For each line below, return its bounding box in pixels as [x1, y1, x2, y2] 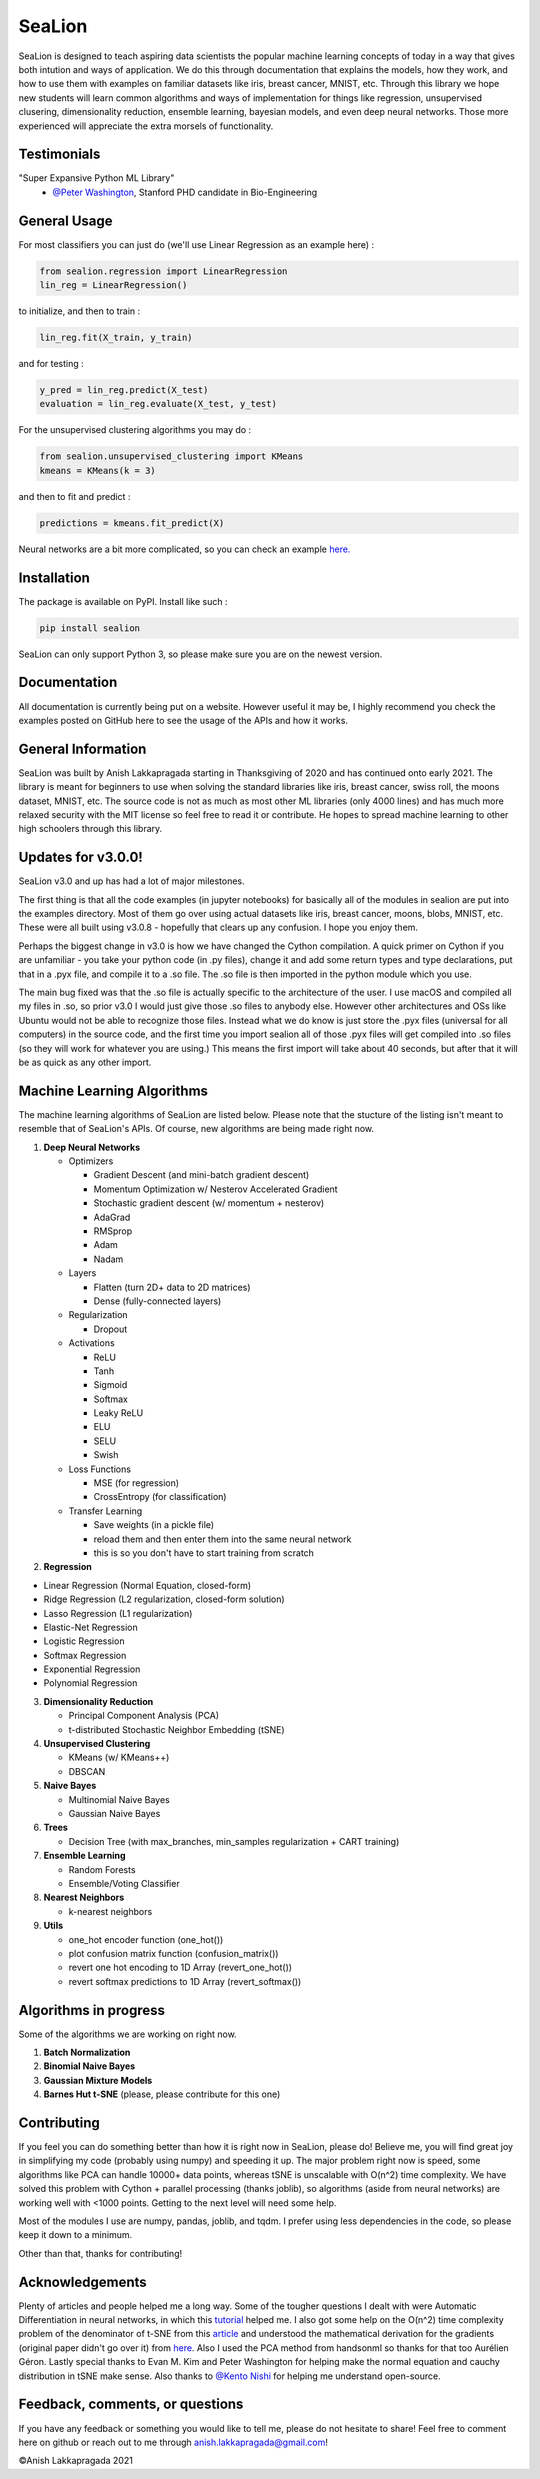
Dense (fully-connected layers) [93, 1295, 222, 1307]
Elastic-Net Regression [43, 1621, 139, 1633]
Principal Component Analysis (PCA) [68, 1710, 220, 1722]
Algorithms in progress [18, 2001, 165, 2019]
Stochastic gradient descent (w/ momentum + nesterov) [93, 1197, 325, 1209]
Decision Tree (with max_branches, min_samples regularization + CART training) [68, 1835, 400, 1847]
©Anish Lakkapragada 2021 [18, 2455, 134, 2467]
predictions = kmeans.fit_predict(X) [39, 517, 225, 529]
